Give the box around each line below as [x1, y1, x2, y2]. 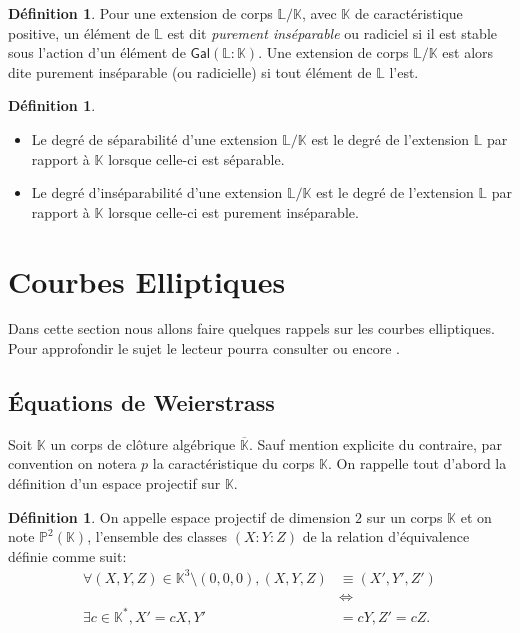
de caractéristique [354, 3, 463, 23]
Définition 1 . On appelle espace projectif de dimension [8, 506, 351, 527]
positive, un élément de [8, 22, 150, 43]
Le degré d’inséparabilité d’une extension [31, 182, 283, 203]
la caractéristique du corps [152, 453, 315, 474]
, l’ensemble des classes [87, 526, 228, 547]
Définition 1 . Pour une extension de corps [8, 3, 273, 23]
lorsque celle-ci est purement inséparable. [108, 201, 359, 222]
